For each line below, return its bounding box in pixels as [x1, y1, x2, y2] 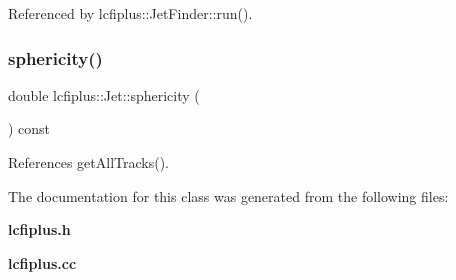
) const [8, 118, 51, 139]
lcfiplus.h [8, 219, 71, 240]
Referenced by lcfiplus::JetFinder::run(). [8, 3, 253, 23]
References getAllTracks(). [8, 152, 170, 172]
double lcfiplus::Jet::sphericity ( [8, 84, 200, 105]
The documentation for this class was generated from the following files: [8, 185, 449, 206]
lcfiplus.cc [8, 252, 77, 273]
